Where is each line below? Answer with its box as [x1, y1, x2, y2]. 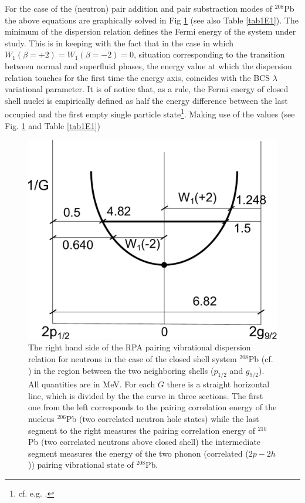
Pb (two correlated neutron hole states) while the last [66, 413, 259, 425]
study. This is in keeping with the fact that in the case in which [5, 36, 233, 49]
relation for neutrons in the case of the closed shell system [28, 352, 237, 364]
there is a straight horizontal [167, 378, 270, 390]
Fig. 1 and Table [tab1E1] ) [5, 119, 101, 131]
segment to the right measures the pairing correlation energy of [28, 424, 256, 436]
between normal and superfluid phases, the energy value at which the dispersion [5, 59, 292, 72]
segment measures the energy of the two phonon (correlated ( [28, 447, 249, 459]
